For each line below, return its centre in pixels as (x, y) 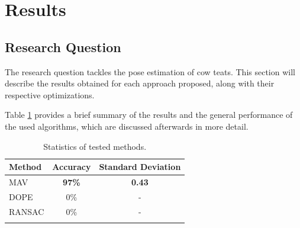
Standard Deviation (140, 167)
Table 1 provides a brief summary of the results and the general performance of (149, 115)
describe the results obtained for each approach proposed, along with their (140, 83)
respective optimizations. (50, 94)
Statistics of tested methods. (95, 146)
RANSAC (27, 211)
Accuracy (72, 167)
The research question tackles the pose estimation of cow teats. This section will (150, 71)
